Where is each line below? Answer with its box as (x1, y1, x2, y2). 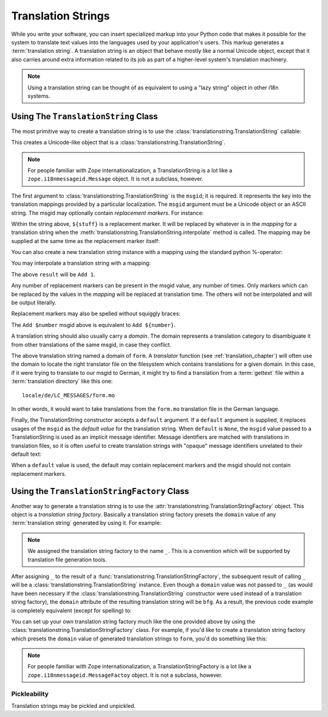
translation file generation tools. (27, 556, 108, 563)
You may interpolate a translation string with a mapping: (11, 259, 151, 267)
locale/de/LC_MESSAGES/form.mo (22, 392, 115, 399)
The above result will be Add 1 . (11, 270, 95, 278)
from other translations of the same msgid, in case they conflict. (11, 341, 172, 348)
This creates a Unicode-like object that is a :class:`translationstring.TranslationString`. (11, 139, 226, 146)
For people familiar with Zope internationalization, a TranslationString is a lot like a (27, 166, 233, 174)
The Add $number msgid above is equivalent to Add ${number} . (11, 321, 176, 328)
